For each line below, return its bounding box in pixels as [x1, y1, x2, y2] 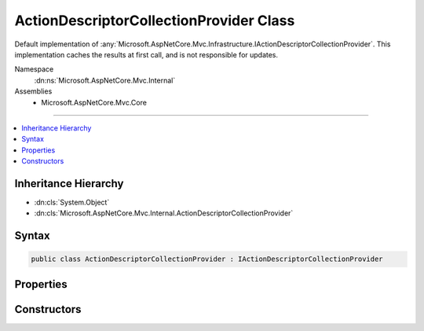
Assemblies [14, 86, 53, 96]
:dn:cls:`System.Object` [34, 197, 110, 207]
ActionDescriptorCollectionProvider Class [14, 12, 295, 29]
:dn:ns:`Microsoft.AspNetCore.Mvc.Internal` [34, 75, 176, 85]
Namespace [14, 64, 54, 74]
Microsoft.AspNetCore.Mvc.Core [41, 97, 147, 107]
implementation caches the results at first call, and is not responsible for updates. [14, 50, 279, 59]
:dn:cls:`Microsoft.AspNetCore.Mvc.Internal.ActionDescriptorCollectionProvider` [34, 208, 294, 218]
